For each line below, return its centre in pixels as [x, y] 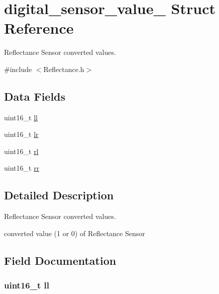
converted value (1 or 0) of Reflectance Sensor [75, 233]
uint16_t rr [22, 168]
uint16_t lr [21, 134]
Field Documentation [60, 260]
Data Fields [35, 96]
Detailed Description [59, 195]
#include [18, 69]
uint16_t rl [21, 151]
